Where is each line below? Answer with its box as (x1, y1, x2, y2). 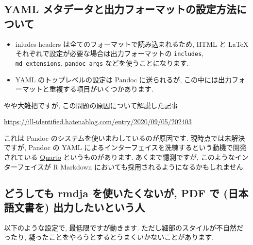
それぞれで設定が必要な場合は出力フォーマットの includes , (15, 48, 204, 58)
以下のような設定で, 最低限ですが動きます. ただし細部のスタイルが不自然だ (4, 222, 244, 232)
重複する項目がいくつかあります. (49, 84, 153, 94)
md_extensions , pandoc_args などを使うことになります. (15, 57, 189, 68)
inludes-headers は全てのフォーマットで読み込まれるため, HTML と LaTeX (15, 38, 249, 49)
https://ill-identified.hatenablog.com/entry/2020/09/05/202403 (4, 116, 192, 127)
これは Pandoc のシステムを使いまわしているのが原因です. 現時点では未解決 (4, 132, 245, 143)
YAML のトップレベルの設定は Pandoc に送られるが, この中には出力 (15, 74, 232, 84)
